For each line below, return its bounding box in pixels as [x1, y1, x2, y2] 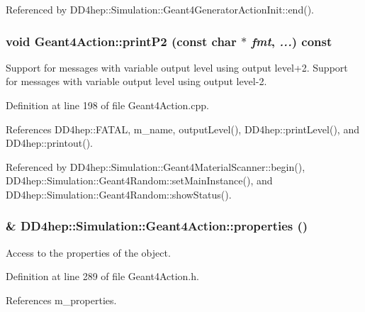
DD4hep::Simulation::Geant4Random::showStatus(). [6, 186, 232, 201]
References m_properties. [6, 292, 117, 307]
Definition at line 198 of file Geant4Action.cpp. [6, 98, 209, 112]
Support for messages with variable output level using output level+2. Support [6, 60, 348, 74]
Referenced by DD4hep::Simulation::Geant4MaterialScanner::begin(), [6, 159, 305, 174]
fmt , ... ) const [251, 32, 332, 50]
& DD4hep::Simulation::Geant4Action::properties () [6, 217, 308, 235]
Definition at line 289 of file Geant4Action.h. [6, 269, 199, 284]
